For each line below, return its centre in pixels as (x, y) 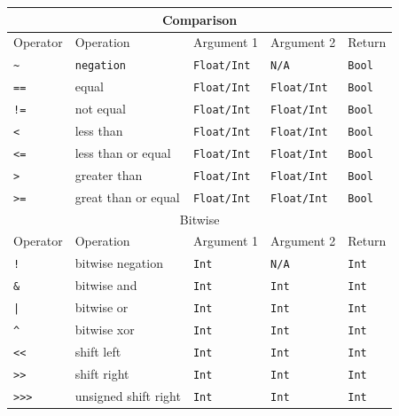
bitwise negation (119, 263)
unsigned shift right (128, 395)
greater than (109, 174)
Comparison (199, 19)
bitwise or (102, 307)
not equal (100, 109)
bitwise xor (105, 329)
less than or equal (123, 152)
